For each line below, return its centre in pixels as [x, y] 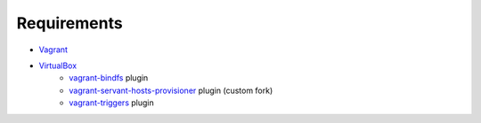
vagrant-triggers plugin [112, 103]
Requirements [70, 23]
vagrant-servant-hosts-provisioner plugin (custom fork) [171, 90]
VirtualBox [58, 65]
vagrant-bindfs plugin [109, 78]
